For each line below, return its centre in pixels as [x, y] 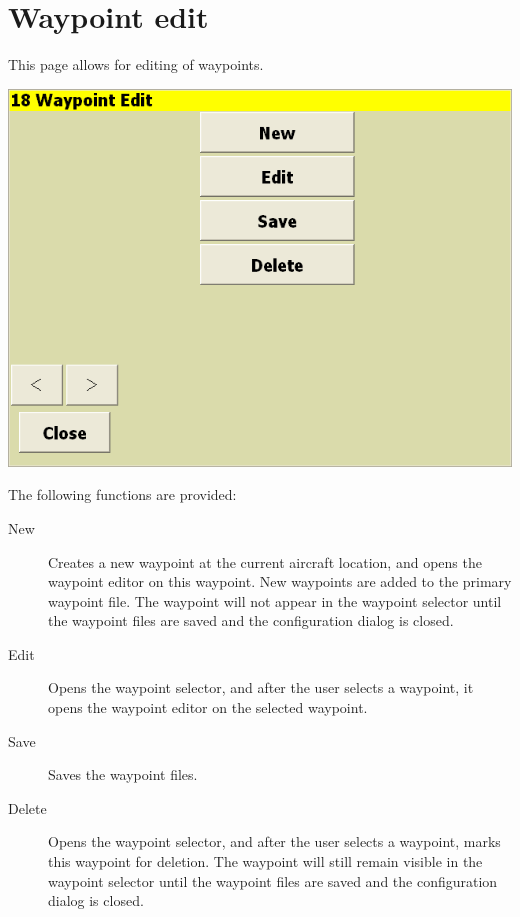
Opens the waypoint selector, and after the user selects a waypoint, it [261, 687]
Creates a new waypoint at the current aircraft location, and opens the [265, 561]
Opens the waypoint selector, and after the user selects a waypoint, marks [274, 841]
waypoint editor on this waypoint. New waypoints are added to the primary [280, 581]
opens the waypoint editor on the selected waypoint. [208, 707]
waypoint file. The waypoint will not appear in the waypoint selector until [275, 600]
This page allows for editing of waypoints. [136, 64]
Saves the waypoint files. [123, 774]
